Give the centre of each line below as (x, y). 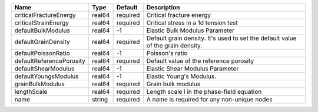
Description (163, 7)
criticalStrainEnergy (42, 23)
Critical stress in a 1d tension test (192, 23)
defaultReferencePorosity (50, 61)
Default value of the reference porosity (200, 61)
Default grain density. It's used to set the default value (221, 38)
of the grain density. (174, 45)
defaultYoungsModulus (47, 76)
